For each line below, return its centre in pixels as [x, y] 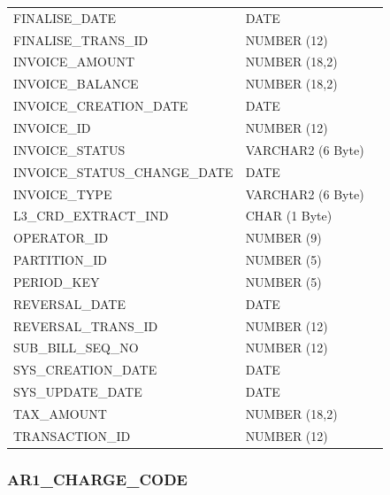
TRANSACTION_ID [72, 435]
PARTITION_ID [60, 260]
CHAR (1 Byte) [289, 216]
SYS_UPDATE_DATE [78, 392]
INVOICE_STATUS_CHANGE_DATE [123, 171]
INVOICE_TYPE [63, 193]
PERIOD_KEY [57, 281]
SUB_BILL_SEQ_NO [76, 348]
